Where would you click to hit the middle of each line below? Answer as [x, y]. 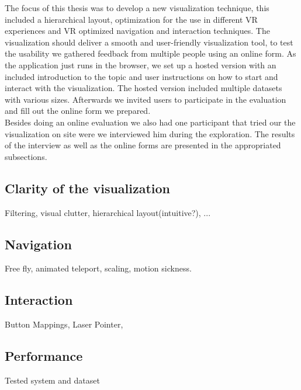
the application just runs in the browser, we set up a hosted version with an [141, 65]
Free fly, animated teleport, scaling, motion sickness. [98, 268]
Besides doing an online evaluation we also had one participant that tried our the [150, 122]
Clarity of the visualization [88, 188]
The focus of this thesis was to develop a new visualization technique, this [137, 8]
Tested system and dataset [52, 380]
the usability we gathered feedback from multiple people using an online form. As [150, 53]
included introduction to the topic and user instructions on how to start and [141, 76]
